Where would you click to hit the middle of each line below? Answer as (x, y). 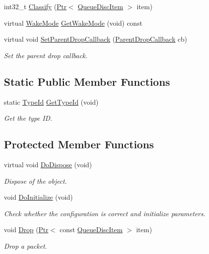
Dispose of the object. (36, 181)
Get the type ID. (28, 118)
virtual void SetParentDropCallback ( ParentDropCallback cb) (96, 39)
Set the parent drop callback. (46, 55)
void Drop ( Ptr (26, 230)
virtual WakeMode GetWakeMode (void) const (73, 23)
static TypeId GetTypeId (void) (51, 102)
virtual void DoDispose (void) (48, 164)
